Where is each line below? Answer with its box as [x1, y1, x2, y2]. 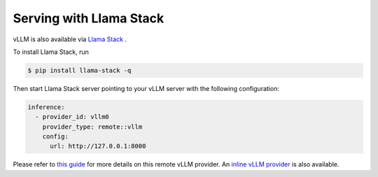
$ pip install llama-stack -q [27, 66, 132, 74]
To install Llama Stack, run [13, 48, 89, 56]
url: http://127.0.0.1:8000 [50, 142, 146, 150]
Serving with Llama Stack [13, 10, 164, 26]
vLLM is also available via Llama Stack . [13, 35, 127, 43]
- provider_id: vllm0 [35, 113, 110, 121]
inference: [27, 103, 65, 111]
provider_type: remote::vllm [42, 122, 143, 131]
